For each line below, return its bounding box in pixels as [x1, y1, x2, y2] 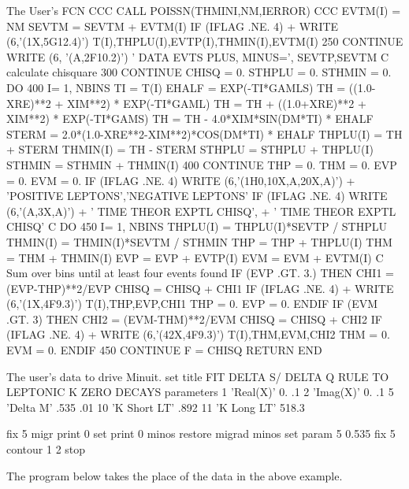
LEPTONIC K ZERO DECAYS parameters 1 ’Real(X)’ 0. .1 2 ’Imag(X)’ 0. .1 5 [6, 383, 394, 400]
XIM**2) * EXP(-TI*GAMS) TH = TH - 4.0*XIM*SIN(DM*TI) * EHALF [6, 110, 374, 127]
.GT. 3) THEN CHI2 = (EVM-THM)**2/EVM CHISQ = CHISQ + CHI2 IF [6, 310, 382, 327]
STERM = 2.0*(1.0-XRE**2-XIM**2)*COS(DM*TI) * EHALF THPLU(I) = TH [6, 125, 403, 142]
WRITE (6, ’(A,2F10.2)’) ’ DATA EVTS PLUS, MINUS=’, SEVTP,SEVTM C [6, 48, 389, 65]
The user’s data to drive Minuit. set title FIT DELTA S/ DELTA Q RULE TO [6, 368, 389, 384]
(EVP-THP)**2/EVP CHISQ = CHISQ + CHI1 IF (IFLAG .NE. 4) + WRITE [6, 280, 394, 296]
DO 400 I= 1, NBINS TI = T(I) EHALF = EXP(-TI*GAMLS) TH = [6, 79, 346, 95]
